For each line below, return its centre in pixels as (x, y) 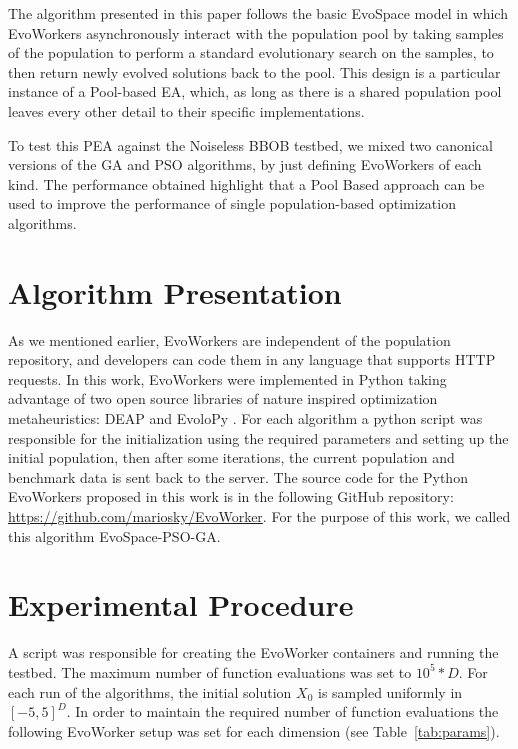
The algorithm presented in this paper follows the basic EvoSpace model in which (258, 13)
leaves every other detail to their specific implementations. (186, 110)
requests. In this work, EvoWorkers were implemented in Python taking (227, 378)
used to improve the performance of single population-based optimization (232, 203)
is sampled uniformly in (390, 691)
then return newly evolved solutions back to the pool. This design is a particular (254, 71)
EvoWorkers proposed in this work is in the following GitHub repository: (231, 496)
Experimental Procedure (181, 604)
